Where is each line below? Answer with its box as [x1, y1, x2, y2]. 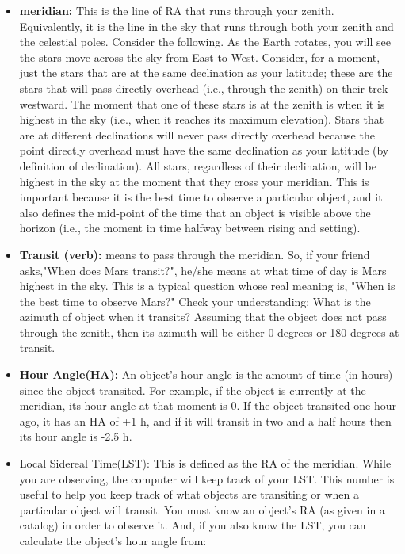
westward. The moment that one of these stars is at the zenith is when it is [19, 95, 385, 112]
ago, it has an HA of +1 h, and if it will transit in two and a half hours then [19, 412, 392, 429]
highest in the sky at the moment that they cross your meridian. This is [19, 173, 369, 189]
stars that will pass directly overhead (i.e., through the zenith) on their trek [19, 79, 388, 96]
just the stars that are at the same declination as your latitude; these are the [19, 64, 393, 81]
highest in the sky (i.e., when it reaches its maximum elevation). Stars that [19, 111, 384, 128]
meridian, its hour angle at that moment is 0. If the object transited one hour [19, 397, 397, 414]
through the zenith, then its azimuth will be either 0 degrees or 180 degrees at [19, 323, 399, 340]
